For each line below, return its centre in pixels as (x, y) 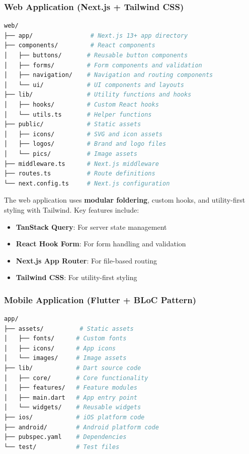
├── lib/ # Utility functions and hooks (98, 95)
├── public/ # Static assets (73, 124)
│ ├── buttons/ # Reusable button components (96, 55)
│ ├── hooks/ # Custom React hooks (81, 104)
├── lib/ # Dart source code (73, 368)
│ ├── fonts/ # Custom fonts (65, 339)
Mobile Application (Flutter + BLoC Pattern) (100, 299)
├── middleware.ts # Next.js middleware (81, 164)
